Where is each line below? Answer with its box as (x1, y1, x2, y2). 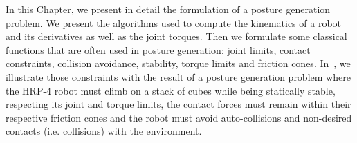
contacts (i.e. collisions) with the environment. (6, 124, 202, 138)
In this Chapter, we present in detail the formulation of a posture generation (6, 2, 331, 16)
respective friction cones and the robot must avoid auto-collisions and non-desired (6, 110, 352, 124)
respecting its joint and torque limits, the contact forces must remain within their (6, 97, 351, 111)
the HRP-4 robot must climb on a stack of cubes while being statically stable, (6, 83, 336, 97)
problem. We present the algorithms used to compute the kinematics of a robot (6, 15, 342, 30)
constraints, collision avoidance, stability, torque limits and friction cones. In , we (6, 56, 351, 70)
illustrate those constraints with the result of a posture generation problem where (6, 69, 351, 84)
